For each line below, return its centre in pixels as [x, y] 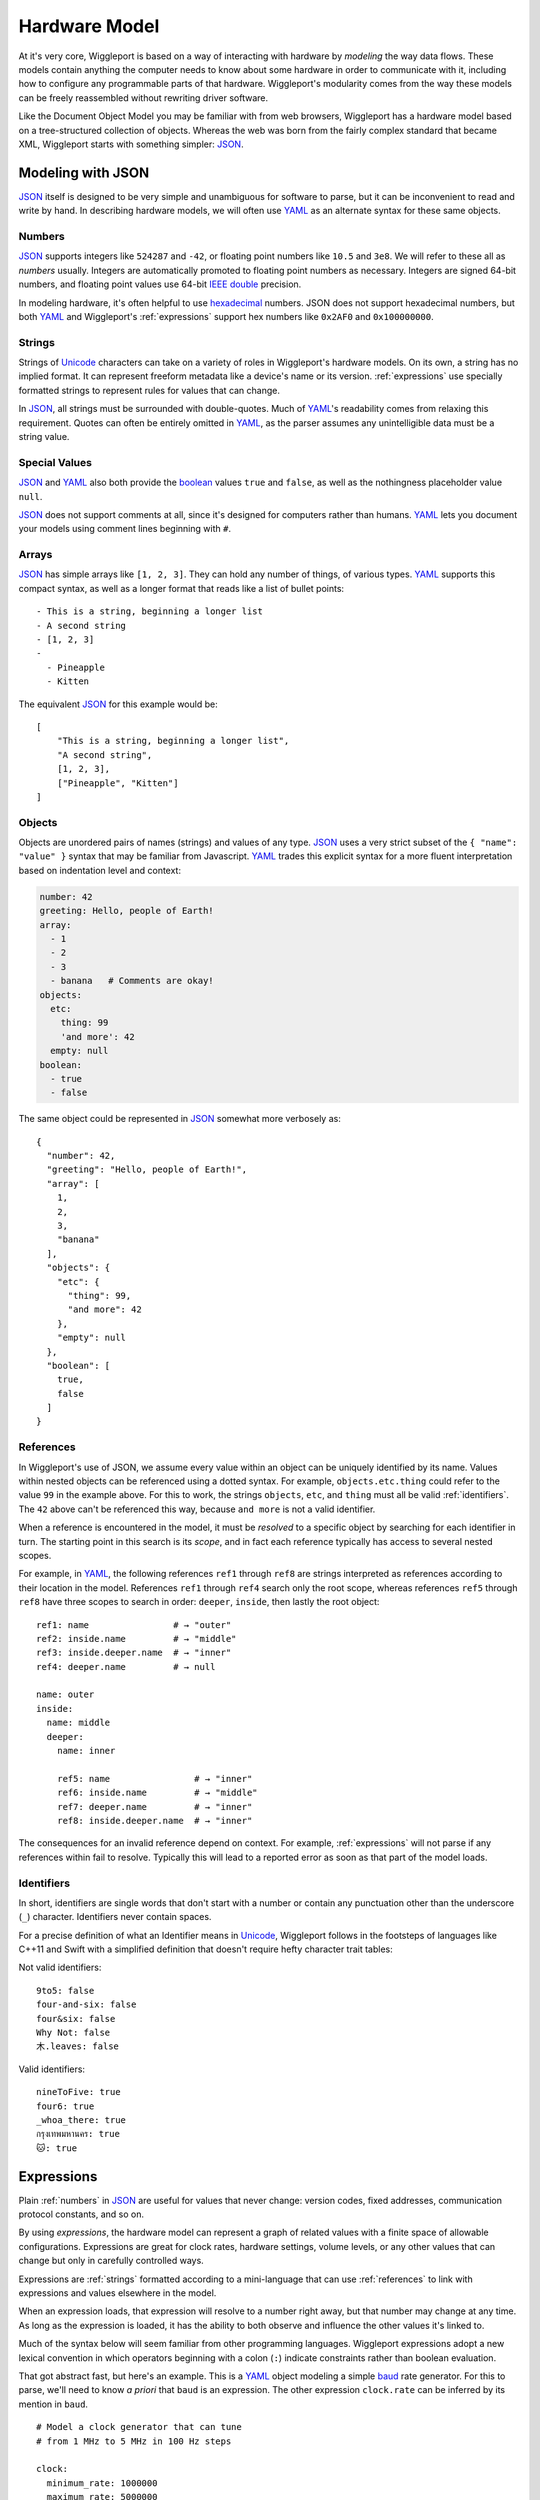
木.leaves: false [78, 2046]
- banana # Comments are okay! [132, 981]
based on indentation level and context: [100, 870]
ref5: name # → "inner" [154, 1778]
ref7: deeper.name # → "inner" [154, 1806]
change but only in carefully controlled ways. [111, 2261]
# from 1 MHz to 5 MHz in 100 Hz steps [134, 2441]
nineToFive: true [78, 2092]
